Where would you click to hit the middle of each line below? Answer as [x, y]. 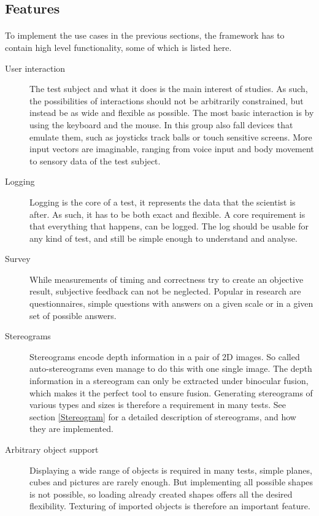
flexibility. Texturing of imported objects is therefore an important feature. [170, 506]
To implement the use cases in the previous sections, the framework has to [145, 35]
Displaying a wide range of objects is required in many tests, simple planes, [171, 470]
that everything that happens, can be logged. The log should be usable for [169, 226]
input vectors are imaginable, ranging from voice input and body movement [172, 149]
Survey [18, 259]
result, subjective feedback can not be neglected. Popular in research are [165, 291]
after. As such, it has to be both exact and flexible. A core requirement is [167, 214]
